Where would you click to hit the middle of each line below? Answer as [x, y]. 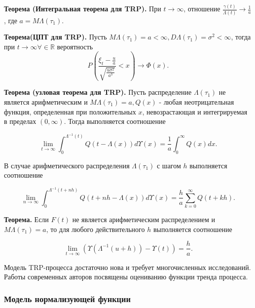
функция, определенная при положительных [70, 111]
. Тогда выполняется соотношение [115, 121]
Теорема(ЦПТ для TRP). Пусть [55, 37]
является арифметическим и [46, 102]
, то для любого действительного [95, 229]
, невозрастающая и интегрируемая [195, 111]
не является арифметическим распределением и [144, 219]
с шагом [169, 165]
